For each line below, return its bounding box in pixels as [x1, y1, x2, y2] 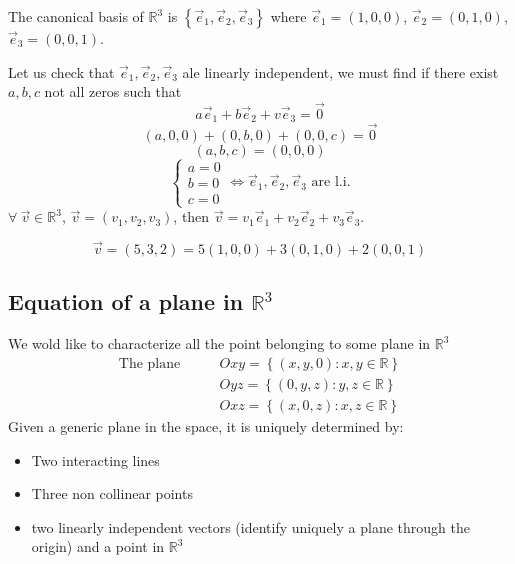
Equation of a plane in [8, 286, 244, 317]
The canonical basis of [8, 6, 144, 26]
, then [173, 206, 210, 227]
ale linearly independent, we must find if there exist [182, 61, 499, 82]
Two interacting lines [31, 449, 160, 470]
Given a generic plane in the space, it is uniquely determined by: [8, 415, 404, 436]
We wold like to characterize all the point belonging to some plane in [8, 333, 431, 354]
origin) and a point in [31, 536, 165, 557]
